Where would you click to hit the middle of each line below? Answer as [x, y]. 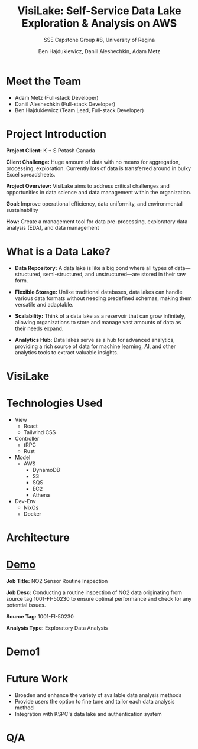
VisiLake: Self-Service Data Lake [99, 11]
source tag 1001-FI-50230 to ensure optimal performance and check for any [99, 598]
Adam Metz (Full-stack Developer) [56, 97]
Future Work [37, 679]
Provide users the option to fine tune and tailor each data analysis [95, 701]
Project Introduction [56, 134]
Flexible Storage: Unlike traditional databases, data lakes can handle [98, 292]
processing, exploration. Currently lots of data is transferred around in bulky [98, 168]
